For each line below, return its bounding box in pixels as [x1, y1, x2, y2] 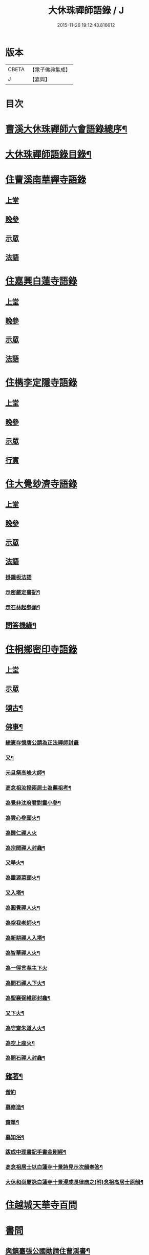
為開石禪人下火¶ [5, 979, 46, 986]
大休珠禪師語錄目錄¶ [5, 149, 92, 160]
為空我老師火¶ [5, 920, 40, 927]
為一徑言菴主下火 [5, 964, 48, 971]
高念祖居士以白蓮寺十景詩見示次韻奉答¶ [5, 1163, 103, 1171]
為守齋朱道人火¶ [5, 1025, 46, 1032]
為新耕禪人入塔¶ [5, 934, 46, 942]
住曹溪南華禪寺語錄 [5, 174, 87, 186]
